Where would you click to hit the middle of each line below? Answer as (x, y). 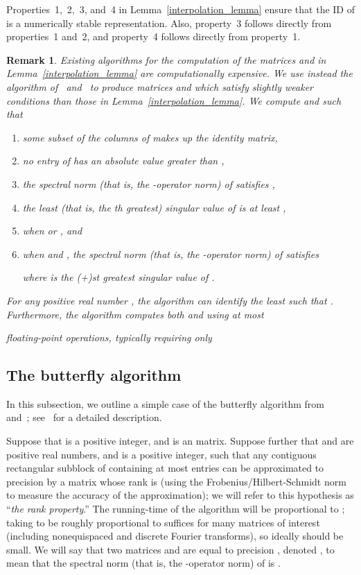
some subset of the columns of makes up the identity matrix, (150, 137)
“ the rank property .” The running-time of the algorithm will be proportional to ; (176, 509)
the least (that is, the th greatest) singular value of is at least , (154, 207)
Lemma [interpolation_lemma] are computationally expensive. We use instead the (179, 73)
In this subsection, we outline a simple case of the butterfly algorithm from (165, 403)
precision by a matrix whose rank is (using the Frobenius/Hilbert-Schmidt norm (176, 481)
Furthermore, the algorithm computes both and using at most (135, 314)
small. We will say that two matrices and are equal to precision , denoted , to (170, 549)
